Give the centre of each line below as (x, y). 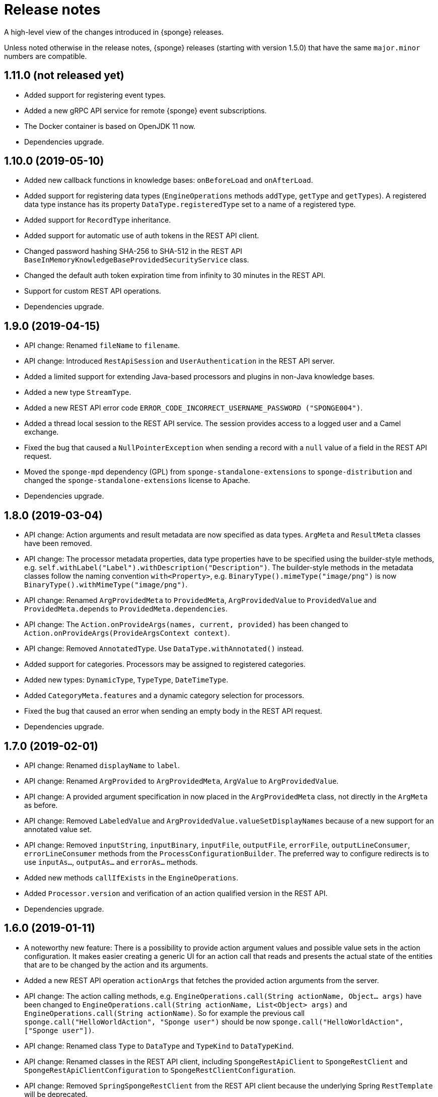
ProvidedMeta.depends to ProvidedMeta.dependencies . (126, 609)
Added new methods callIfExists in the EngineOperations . (131, 877)
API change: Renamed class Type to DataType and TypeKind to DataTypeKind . (159, 1046)
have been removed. (58, 543)
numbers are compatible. (46, 56)
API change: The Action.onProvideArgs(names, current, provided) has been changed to (186, 625)
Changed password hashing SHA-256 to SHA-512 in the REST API (133, 251)
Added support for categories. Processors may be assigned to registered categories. (165, 664)
